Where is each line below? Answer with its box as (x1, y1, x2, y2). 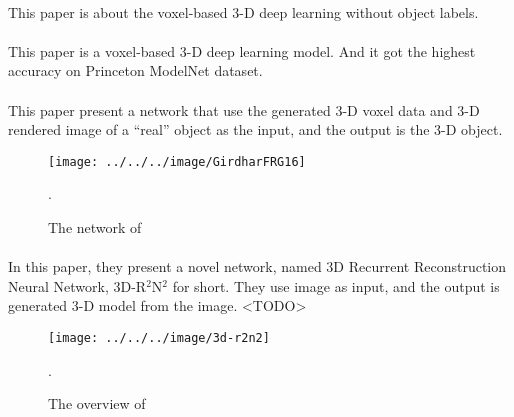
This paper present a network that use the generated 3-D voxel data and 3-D (8, 99, 480, 120)
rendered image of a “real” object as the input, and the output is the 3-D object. (8, 119, 503, 140)
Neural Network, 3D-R (8, 275, 147, 296)
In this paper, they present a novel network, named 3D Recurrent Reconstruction (8, 256, 507, 277)
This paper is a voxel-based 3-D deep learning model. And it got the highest (8, 40, 476, 61)
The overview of (48, 393, 146, 414)
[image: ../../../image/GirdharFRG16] (48, 154, 306, 169)
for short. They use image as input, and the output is (172, 275, 500, 296)
